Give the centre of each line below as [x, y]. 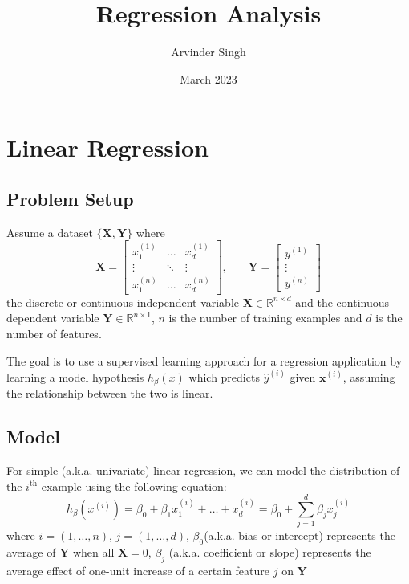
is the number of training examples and [265, 318]
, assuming [369, 376]
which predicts [224, 376]
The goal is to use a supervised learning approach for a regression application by [204, 360]
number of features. [54, 334]
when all [93, 552]
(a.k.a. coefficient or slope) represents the [270, 552]
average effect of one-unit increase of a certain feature [138, 571]
